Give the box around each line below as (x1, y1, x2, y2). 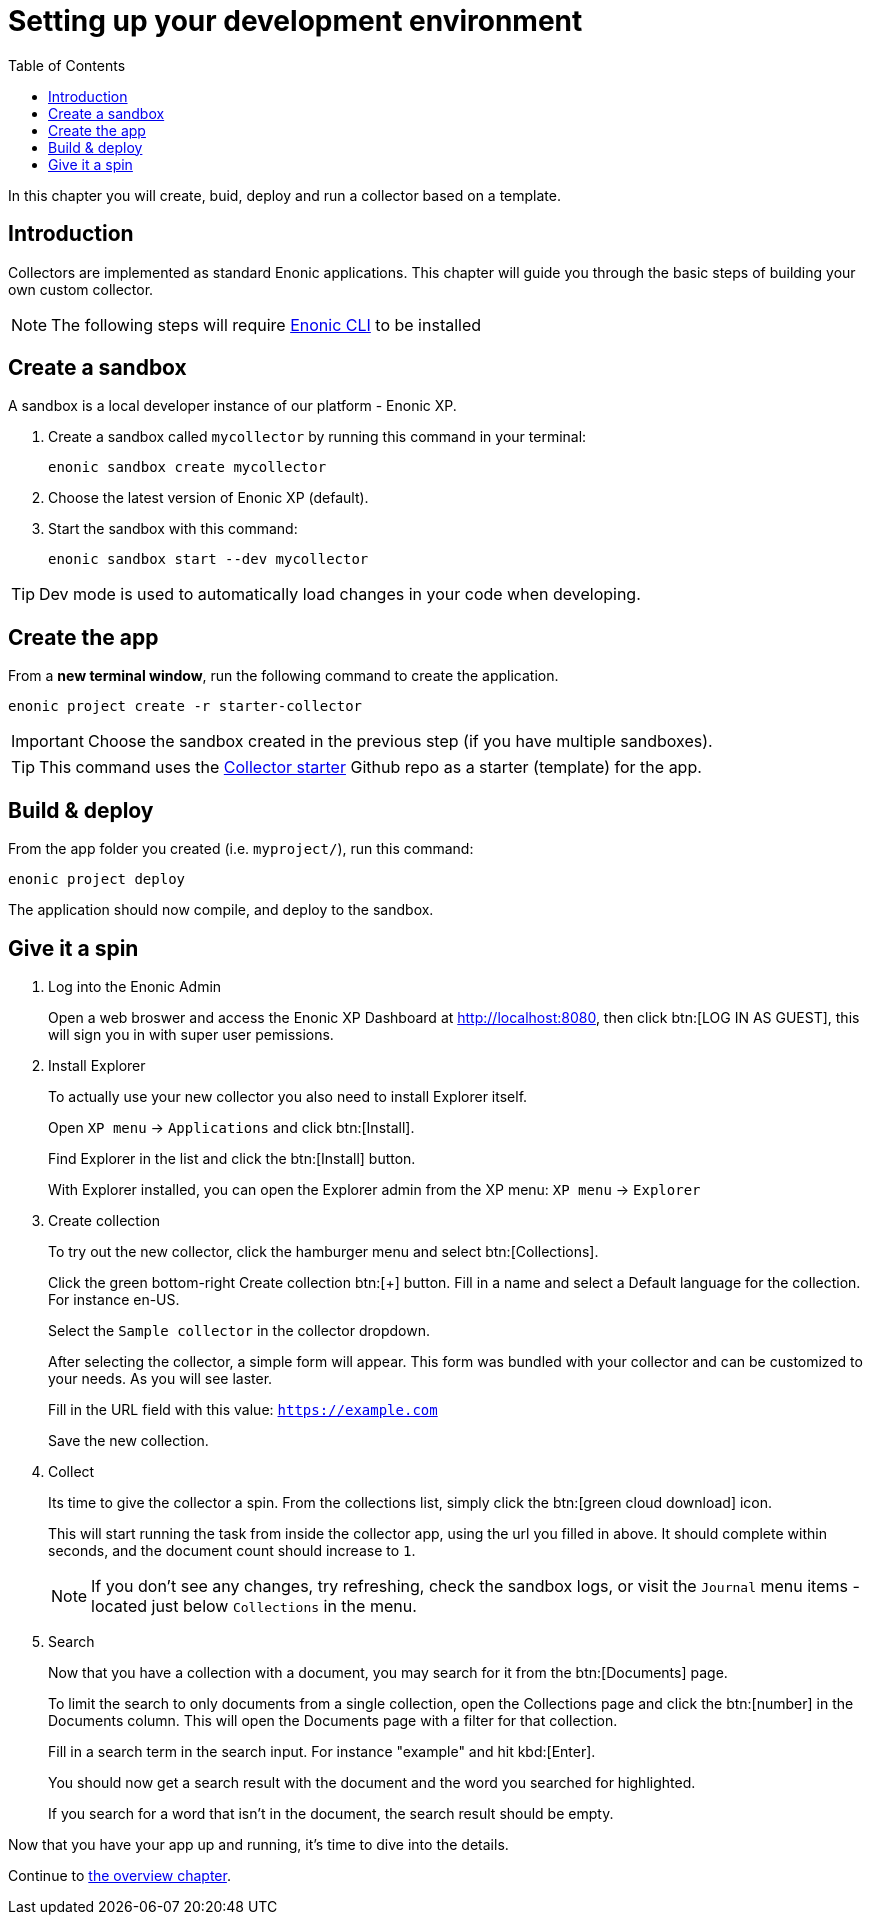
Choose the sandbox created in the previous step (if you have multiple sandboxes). (87, 731, 713, 752)
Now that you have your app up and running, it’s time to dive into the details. (8, 1835, 509, 1853)
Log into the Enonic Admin (48, 977, 222, 995)
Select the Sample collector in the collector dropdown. (48, 1321, 430, 1339)
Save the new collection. (48, 1431, 209, 1449)
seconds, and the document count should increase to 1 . (48, 1541, 416, 1559)
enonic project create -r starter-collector (8, 698, 363, 715)
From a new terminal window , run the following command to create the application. (8, 667, 559, 685)
